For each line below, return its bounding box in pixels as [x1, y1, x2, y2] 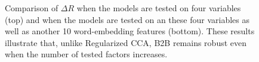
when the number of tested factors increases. [5, 48, 168, 60]
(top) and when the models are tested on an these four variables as [5, 13, 249, 25]
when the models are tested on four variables [76, 2, 241, 14]
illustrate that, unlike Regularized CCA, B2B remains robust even [5, 36, 247, 48]
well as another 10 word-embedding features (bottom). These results [5, 25, 255, 37]
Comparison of [5, 2, 58, 14]
